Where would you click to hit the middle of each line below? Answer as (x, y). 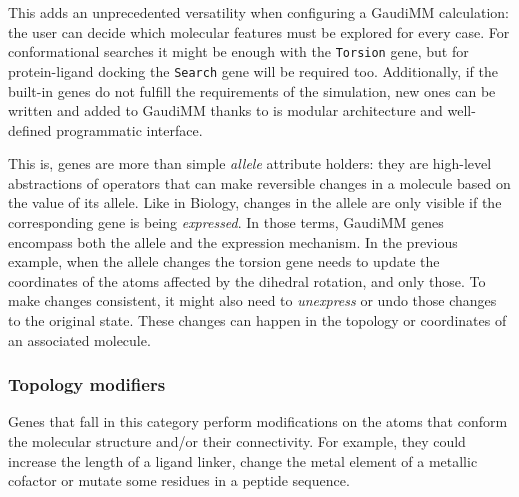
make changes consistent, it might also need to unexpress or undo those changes (252, 300)
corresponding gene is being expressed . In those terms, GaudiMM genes (226, 222)
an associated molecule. (79, 339)
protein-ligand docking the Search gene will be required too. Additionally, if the (253, 70)
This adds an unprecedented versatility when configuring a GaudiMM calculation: (259, 12)
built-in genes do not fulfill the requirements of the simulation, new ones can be (252, 90)
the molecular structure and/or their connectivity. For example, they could (237, 441)
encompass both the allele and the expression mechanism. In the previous (233, 241)
